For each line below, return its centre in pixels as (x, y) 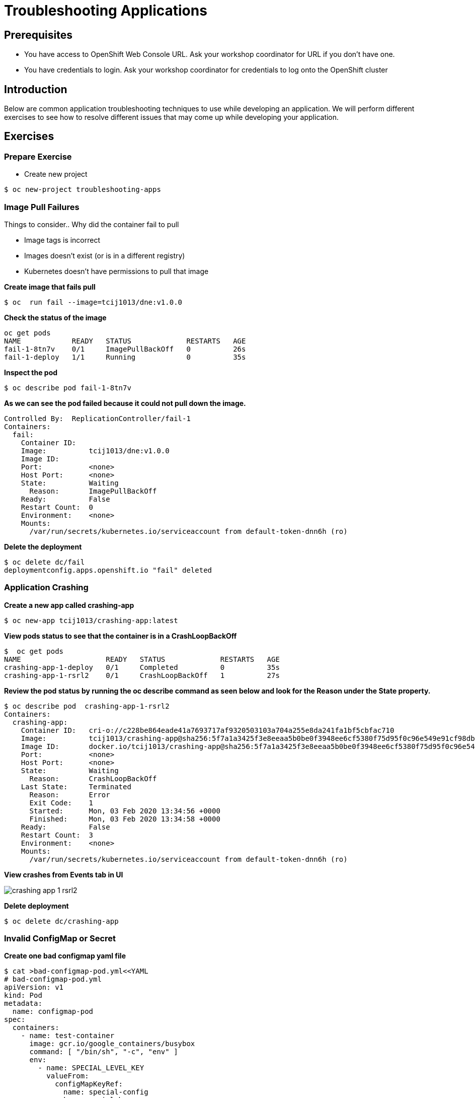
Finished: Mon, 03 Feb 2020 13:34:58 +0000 (125, 819)
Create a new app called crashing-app (69, 605)
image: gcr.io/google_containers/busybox (112, 1044)
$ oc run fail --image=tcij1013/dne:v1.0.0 (93, 302)
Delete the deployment (43, 546)
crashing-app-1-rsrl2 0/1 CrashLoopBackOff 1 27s (142, 675)
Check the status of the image (55, 317)
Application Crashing (46, 588)
